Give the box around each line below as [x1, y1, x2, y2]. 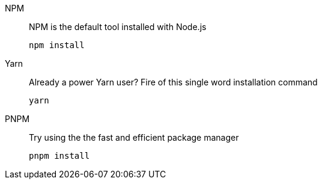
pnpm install [29, 151, 90, 161]
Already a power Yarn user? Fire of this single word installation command [29, 77, 318, 87]
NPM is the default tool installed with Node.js [29, 22, 207, 32]
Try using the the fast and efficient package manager [29, 132, 239, 143]
